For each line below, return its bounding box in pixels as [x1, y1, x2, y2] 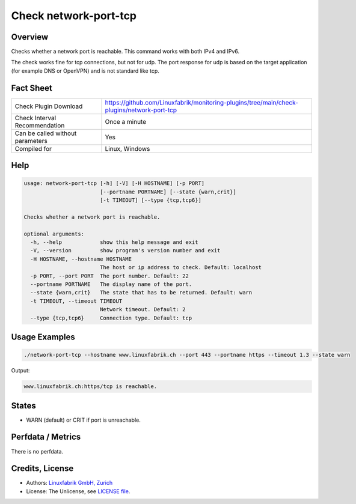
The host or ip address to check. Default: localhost [99, 264, 262, 271]
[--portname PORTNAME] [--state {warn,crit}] [99, 188, 237, 195]
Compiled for [14, 144, 52, 153]
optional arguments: [23, 230, 84, 237]
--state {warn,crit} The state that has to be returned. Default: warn [30, 289, 253, 296]
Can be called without [14, 129, 77, 138]
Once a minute [105, 117, 147, 126]
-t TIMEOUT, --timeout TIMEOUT [30, 297, 123, 305]
